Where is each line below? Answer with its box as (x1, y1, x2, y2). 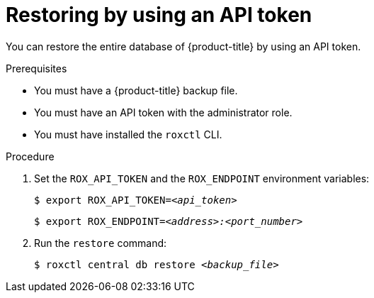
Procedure (6, 150, 55, 162)
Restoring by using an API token (6, 3, 312, 27)
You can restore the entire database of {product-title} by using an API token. (6, 40, 361, 53)
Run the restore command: (34, 236, 167, 249)
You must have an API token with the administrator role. (34, 106, 293, 118)
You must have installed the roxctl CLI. (34, 128, 222, 140)
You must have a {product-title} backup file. (34, 84, 238, 96)
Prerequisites (6, 62, 67, 74)
